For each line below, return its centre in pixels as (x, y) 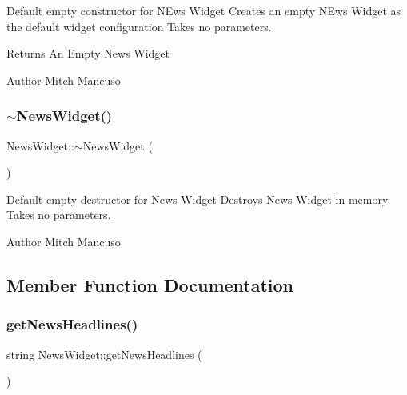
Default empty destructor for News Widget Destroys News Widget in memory (198, 199)
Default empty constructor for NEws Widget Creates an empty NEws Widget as (204, 10)
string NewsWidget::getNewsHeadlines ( (104, 354)
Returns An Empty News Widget (88, 53)
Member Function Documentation (150, 284)
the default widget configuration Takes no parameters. (139, 26)
